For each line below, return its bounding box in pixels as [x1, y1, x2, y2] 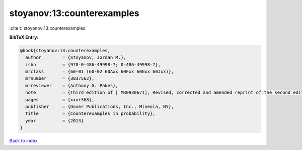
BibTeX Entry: [9, 34, 39, 40]
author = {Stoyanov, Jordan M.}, [25, 55, 126, 60]
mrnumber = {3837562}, [25, 76, 95, 81]
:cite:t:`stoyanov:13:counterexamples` [9, 25, 87, 31]
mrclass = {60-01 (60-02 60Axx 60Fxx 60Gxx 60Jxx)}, [25, 69, 174, 75]
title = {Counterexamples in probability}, [25, 111, 156, 116]
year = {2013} [25, 118, 84, 123]
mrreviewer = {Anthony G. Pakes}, [25, 83, 118, 88]
